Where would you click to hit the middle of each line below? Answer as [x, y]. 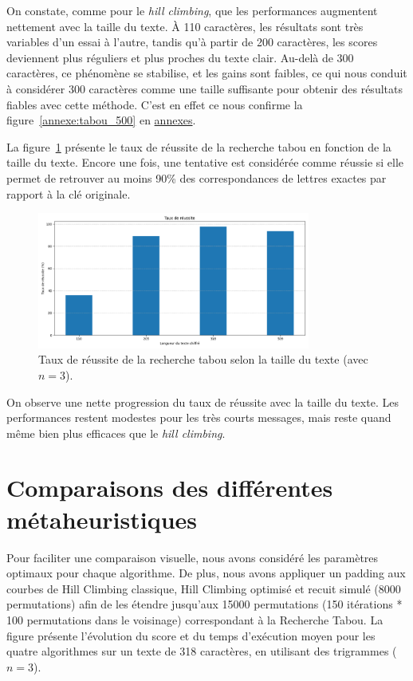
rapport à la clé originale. [69, 193]
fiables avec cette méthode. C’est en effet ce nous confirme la [155, 104]
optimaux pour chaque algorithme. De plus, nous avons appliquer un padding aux [206, 573]
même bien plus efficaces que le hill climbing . [116, 433]
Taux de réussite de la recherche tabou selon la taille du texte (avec [203, 359]
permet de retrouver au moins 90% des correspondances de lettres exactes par [197, 177]
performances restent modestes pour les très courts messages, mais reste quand [199, 417]
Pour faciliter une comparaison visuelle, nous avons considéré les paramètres [193, 557]
